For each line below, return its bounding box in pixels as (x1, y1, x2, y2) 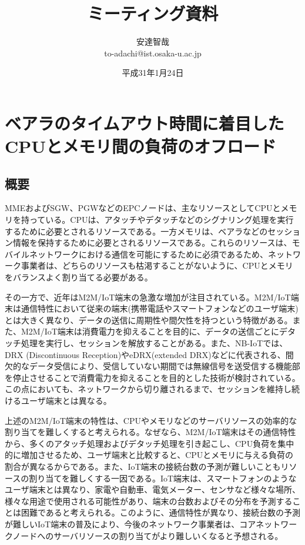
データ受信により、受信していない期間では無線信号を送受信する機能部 (29, 360, 300, 372)
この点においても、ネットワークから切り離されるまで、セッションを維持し (5, 383, 291, 395)
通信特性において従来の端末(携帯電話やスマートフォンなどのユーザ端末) (21, 302, 299, 315)
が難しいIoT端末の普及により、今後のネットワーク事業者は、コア (5, 517, 256, 530)
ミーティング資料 (87, 1, 219, 25)
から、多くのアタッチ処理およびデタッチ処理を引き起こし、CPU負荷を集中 (5, 437, 294, 449)
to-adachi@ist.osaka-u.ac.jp (104, 46, 202, 59)
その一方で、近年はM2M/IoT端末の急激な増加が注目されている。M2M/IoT (5, 290, 291, 303)
